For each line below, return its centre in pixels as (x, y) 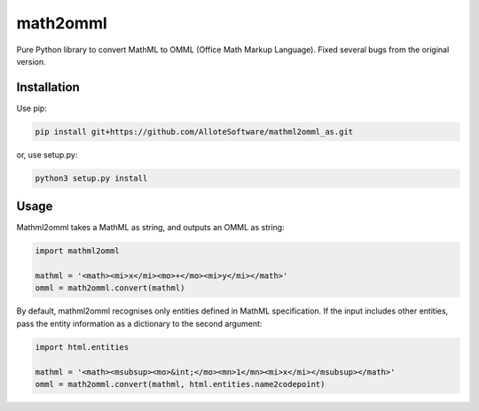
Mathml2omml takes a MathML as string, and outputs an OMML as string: (150, 228)
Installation (48, 87)
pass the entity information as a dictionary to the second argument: (139, 323)
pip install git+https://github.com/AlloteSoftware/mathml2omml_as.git (194, 132)
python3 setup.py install (91, 178)
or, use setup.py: (47, 154)
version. (31, 61)
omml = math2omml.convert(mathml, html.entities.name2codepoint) (180, 384)
